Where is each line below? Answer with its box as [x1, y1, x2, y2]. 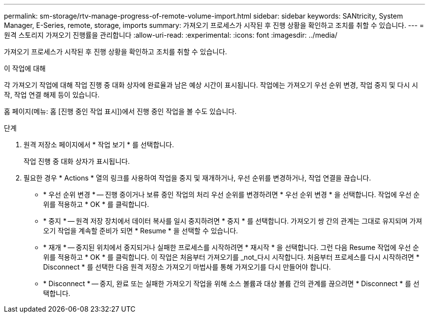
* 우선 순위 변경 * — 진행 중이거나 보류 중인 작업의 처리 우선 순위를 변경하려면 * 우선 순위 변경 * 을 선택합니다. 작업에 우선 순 [43, 190, 420, 199]
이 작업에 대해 [4, 64, 46, 72]
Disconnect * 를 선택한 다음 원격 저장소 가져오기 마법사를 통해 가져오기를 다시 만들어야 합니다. [43, 263, 331, 271]
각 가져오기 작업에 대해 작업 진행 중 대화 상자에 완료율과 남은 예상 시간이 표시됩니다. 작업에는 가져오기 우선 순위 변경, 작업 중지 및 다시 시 [4, 81, 418, 89]
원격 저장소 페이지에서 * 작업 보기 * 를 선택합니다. [24, 140, 174, 149]
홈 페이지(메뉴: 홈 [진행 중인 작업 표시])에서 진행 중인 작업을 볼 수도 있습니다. [4, 107, 237, 115]
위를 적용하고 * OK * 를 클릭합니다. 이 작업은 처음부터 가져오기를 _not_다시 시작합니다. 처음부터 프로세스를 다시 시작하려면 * [43, 253, 420, 261]
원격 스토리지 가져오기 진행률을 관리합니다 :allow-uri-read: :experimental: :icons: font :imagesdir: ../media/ [4, 31, 337, 39]
